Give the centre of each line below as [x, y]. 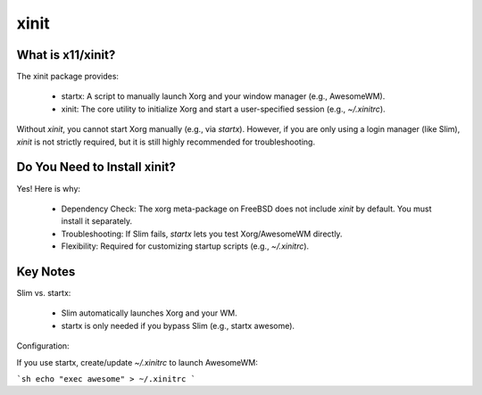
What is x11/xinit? [66, 55]
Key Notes [46, 272]
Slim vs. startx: [44, 293]
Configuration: [43, 346]
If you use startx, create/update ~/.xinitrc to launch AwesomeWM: [137, 362]
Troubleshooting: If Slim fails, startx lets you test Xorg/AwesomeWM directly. [202, 234]
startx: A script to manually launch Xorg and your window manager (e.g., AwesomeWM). [223, 96]
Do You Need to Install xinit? [96, 167]
